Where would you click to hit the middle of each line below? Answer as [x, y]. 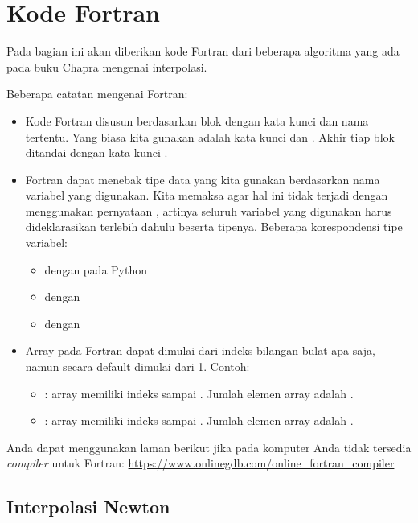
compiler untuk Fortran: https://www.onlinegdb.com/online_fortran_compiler [201, 463]
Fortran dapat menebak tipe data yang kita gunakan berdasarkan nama [203, 179]
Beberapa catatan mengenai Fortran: [97, 94]
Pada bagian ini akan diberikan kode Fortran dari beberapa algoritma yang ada [203, 51]
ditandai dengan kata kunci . [96, 152]
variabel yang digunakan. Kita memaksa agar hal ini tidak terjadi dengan [207, 195]
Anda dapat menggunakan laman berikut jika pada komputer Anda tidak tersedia [209, 447]
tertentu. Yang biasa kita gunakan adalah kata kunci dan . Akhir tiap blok [210, 136]
